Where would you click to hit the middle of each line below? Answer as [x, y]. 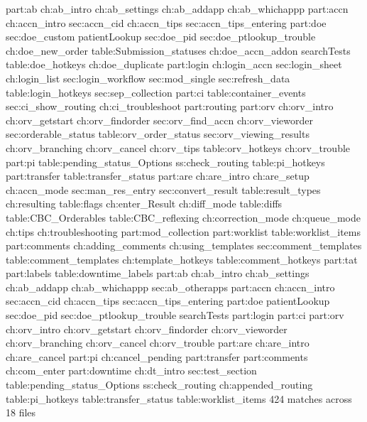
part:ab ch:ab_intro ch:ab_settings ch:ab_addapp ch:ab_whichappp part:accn [177, 9]
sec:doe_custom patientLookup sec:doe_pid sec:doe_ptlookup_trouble [161, 37]
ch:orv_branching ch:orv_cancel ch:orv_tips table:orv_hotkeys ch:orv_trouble [178, 147]
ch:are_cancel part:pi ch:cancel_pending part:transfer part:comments [157, 356]
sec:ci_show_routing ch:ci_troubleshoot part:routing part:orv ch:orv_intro [170, 106]
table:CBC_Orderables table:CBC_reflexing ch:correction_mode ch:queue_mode [183, 217]
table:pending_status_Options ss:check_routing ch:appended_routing [159, 385]
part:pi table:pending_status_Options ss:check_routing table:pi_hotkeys [165, 162]
